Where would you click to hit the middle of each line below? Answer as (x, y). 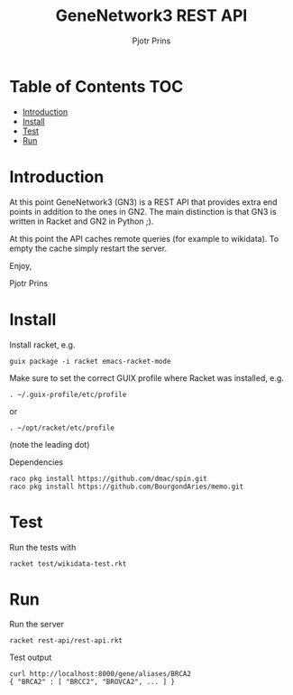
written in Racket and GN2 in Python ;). (82, 221)
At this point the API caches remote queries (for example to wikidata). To (144, 238)
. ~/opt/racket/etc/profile (62, 428)
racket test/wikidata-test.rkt (68, 564)
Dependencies (37, 462)
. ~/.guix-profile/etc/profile (68, 394)
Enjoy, (21, 265)
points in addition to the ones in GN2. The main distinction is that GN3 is (143, 211)
